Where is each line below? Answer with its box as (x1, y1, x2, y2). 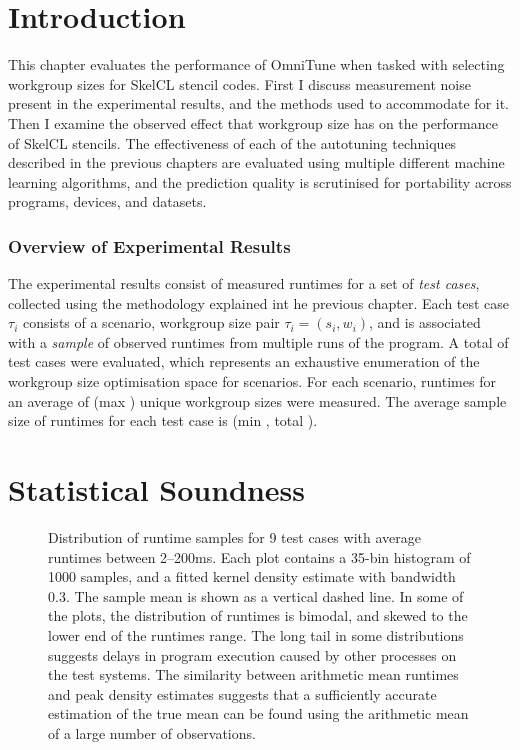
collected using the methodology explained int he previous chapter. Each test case (8, 292, 510, 313)
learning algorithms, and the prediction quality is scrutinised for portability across (8, 171, 512, 192)
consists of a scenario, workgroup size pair (22, 312, 280, 333)
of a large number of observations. (48, 722, 256, 743)
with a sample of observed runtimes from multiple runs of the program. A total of (8, 331, 509, 352)
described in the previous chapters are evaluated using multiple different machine (8, 152, 505, 173)
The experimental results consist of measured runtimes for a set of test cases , (8, 273, 480, 294)
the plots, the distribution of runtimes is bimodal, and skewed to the (48, 605, 468, 626)
